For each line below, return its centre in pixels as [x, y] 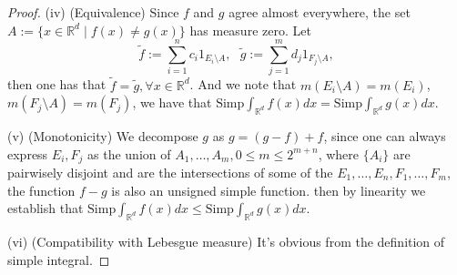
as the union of [129, 153]
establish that [46, 208]
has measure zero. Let [250, 30]
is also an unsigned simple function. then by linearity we [269, 190]
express [28, 153]
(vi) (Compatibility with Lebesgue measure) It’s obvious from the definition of [226, 241]
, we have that [172, 102]
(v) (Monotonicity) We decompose [103, 135]
